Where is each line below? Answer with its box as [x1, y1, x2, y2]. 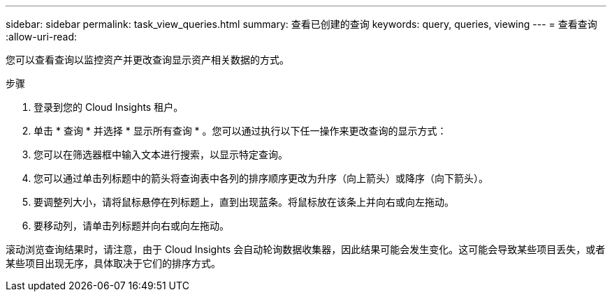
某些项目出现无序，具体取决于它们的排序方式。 [6, 257, 221, 269]
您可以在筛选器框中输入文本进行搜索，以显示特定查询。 [34, 148, 288, 160]
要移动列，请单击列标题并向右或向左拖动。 [34, 220, 229, 231]
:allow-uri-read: [6, 31, 78, 43]
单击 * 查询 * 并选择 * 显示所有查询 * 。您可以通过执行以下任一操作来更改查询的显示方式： [34, 125, 447, 137]
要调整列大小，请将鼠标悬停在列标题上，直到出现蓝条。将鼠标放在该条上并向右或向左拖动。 [34, 196, 454, 208]
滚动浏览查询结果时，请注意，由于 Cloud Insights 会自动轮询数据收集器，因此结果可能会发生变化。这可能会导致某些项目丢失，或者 [6, 243, 606, 255]
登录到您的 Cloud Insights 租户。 [34, 101, 184, 113]
